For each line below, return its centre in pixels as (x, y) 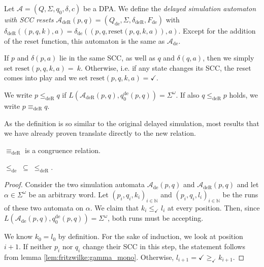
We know (18, 236)
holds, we (243, 94)
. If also (188, 94)
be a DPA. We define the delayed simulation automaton (170, 8)
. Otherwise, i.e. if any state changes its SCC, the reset (166, 67)
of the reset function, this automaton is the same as (85, 40)
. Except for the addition (217, 31)
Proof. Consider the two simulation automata (75, 184)
